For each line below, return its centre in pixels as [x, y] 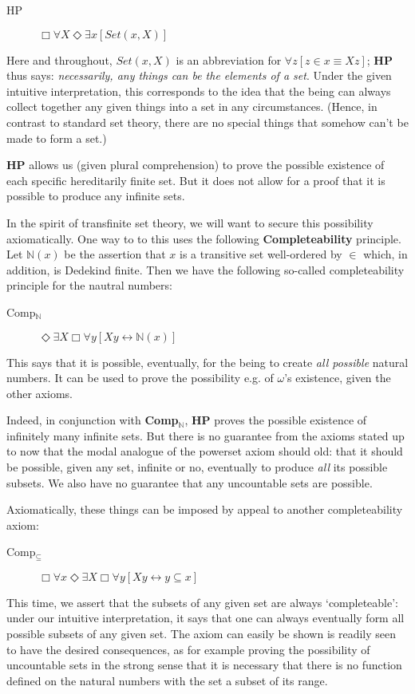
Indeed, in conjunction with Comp [93, 420]
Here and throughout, [59, 59]
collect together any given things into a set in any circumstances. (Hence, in [192, 106]
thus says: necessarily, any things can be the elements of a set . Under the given [199, 75]
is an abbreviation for [229, 59]
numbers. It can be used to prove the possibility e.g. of [140, 378]
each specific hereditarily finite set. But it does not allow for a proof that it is [196, 180]
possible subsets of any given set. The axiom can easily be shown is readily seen [202, 634]
